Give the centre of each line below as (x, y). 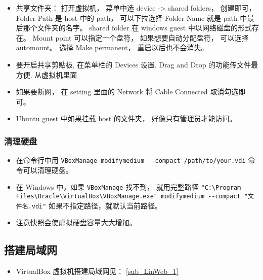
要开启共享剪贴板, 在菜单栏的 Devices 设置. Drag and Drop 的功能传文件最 (137, 64)
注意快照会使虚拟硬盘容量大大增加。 (76, 222)
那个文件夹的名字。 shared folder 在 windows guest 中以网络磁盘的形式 (137, 28)
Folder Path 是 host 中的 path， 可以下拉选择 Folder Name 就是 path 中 (131, 17)
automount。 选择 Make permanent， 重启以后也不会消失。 (112, 47)
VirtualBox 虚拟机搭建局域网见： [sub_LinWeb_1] (97, 271)
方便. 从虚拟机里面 (47, 74)
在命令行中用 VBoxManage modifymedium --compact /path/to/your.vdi (131, 160)
